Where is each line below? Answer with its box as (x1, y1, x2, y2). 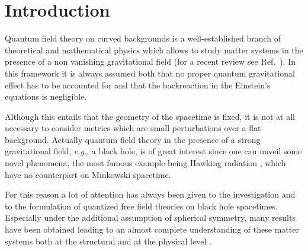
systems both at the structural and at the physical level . (5, 234, 211, 247)
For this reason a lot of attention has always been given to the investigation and (5, 188, 296, 201)
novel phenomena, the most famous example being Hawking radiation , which (5, 157, 286, 169)
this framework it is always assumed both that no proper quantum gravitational (5, 66, 295, 79)
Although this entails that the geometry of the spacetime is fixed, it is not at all (5, 110, 296, 122)
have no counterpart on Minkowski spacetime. (5, 168, 171, 180)
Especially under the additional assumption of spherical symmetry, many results (5, 211, 296, 224)
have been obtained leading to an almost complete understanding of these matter (5, 223, 299, 236)
